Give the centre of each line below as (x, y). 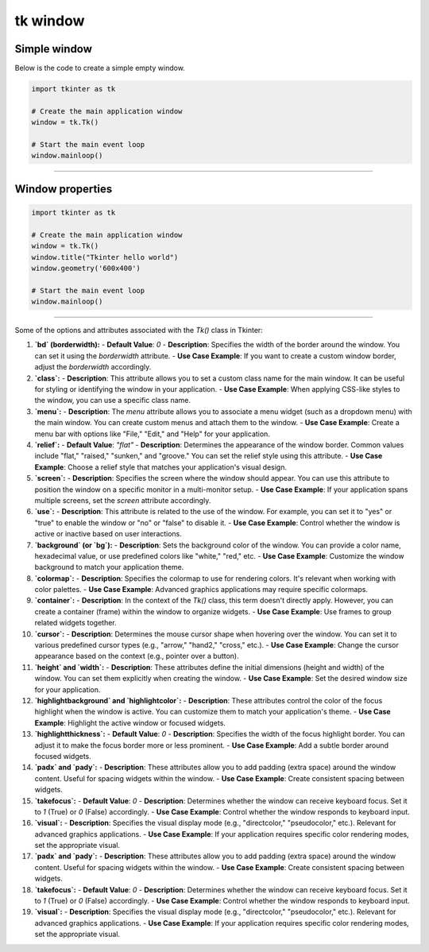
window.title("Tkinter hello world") (105, 257)
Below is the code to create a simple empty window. (100, 68)
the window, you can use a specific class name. (112, 401)
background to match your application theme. (109, 567)
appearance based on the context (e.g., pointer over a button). (137, 656)
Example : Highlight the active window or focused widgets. (130, 722)
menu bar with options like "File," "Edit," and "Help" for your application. (152, 434)
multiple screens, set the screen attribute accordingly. (123, 500)
